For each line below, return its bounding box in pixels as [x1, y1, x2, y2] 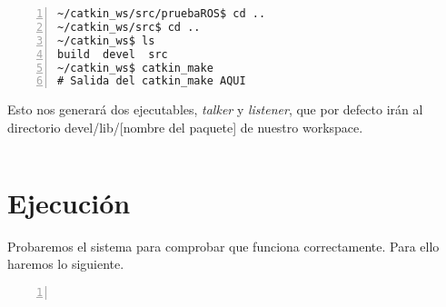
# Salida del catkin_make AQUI [57, 74, 246, 88]
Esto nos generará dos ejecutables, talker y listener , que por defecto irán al [7, 100, 423, 119]
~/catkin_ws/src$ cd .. [57, 20, 201, 34]
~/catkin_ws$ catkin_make [57, 61, 213, 74]
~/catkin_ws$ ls [57, 34, 155, 47]
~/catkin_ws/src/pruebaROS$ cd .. [57, 7, 266, 20]
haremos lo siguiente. [7, 254, 124, 273]
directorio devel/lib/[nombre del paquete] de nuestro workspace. [7, 117, 363, 136]
